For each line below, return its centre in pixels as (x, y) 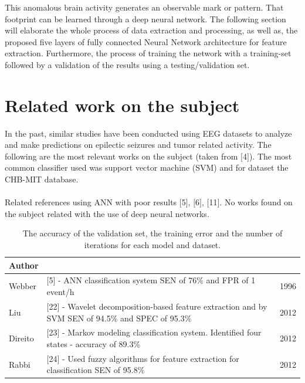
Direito (21, 338)
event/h (60, 292)
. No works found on (256, 202)
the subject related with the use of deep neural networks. (107, 213)
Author (24, 265)
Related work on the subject (122, 105)
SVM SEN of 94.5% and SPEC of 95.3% (119, 318)
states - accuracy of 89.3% (94, 343)
